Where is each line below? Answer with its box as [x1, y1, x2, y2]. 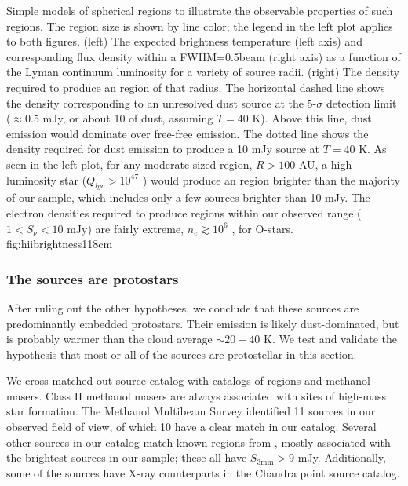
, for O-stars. [231, 220, 293, 236]
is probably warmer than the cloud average [6, 331, 213, 347]
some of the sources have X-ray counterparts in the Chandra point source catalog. [6, 464, 400, 481]
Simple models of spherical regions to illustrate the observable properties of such [6, 2, 393, 18]
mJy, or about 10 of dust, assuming [42, 110, 213, 126]
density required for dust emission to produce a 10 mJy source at [6, 141, 319, 157]
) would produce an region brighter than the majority [142, 171, 400, 188]
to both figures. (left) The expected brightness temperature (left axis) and [6, 33, 362, 49]
